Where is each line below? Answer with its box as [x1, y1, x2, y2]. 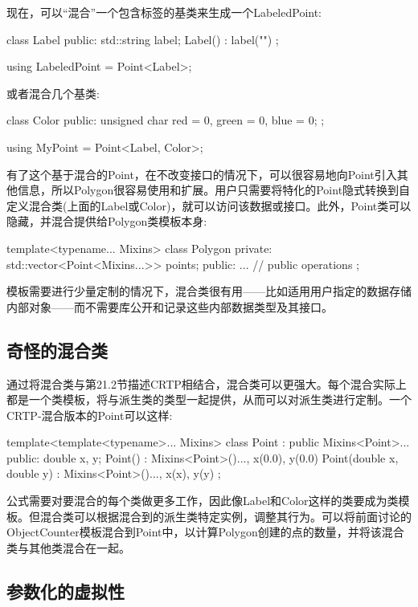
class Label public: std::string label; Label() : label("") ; [6, 31, 279, 47]
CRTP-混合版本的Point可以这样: [6, 406, 173, 423]
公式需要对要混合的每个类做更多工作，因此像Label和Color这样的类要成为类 [6, 492, 399, 509]
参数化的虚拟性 [6, 578, 125, 603]
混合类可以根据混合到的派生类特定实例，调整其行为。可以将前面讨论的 [39, 507, 412, 524]
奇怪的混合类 [6, 337, 108, 362]
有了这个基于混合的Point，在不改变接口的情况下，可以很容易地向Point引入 [6, 165, 397, 182]
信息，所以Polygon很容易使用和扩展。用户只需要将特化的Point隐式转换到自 [17, 181, 411, 198]
